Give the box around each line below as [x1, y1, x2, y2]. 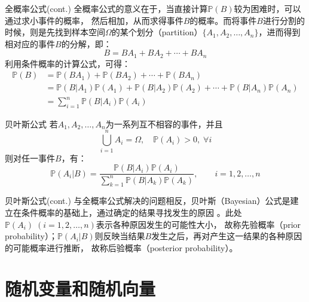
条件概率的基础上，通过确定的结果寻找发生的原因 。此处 [21, 206, 242, 218]
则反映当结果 [94, 230, 145, 242]
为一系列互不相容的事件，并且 [105, 117, 223, 130]
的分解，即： [61, 37, 112, 50]
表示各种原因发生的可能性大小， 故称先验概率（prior [96, 218, 301, 230]
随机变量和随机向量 [5, 276, 156, 301]
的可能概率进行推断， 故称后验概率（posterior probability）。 [5, 241, 238, 254]
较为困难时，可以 [234, 2, 301, 14]
